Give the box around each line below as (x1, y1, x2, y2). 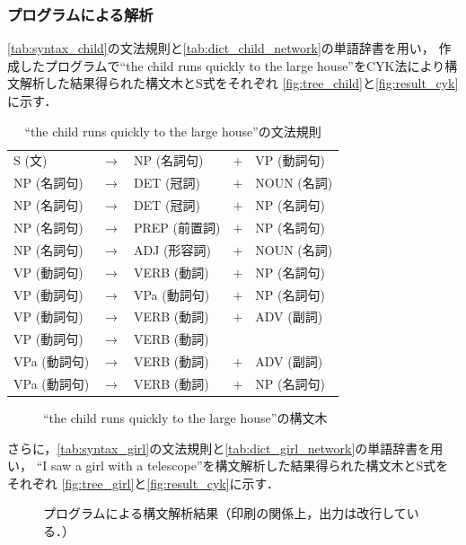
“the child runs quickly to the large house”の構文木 (43, 408, 328, 426)
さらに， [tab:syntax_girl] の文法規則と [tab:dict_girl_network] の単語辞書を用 (7, 438, 444, 457)
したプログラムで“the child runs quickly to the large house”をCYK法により (19, 56, 445, 75)
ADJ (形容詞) (133, 240, 211, 259)
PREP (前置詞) (133, 217, 221, 236)
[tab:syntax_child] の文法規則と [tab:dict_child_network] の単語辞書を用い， (7, 39, 435, 57)
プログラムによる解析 (7, 3, 154, 25)
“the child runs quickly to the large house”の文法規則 (24, 121, 321, 140)
